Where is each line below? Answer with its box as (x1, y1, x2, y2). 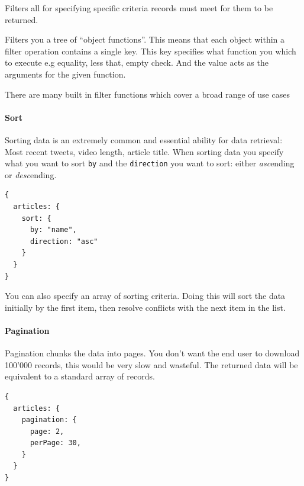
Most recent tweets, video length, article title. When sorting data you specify (5, 145, 284, 157)
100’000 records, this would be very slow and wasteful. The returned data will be (5, 358, 298, 371)
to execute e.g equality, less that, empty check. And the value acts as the (5, 56, 269, 69)
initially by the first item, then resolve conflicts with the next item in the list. (5, 301, 286, 313)
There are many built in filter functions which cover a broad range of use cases (5, 88, 290, 100)
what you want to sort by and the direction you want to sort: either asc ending (5, 157, 295, 169)
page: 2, (30, 427, 64, 436)
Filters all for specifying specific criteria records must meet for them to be (5, 2, 273, 14)
